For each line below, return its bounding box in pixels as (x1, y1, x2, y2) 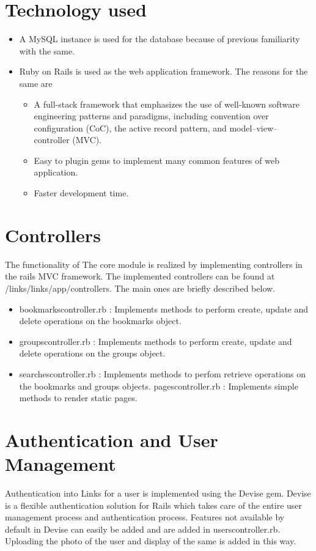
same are (19, 76, 53, 89)
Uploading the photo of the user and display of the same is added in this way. (5, 534, 296, 547)
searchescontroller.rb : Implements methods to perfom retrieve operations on (19, 367, 306, 380)
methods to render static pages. (19, 391, 138, 404)
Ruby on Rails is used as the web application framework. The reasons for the (19, 65, 308, 78)
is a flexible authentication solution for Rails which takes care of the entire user (5, 498, 303, 511)
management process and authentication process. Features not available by (5, 511, 285, 523)
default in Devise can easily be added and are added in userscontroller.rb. (5, 522, 281, 535)
